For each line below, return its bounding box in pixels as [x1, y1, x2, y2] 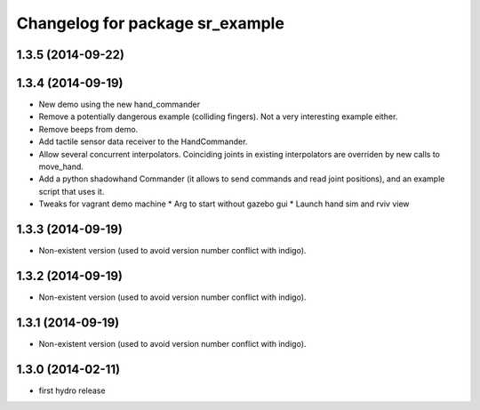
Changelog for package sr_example [16, 13, 284, 33]
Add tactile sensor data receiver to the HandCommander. [38, 136, 248, 147]
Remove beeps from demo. [38, 124, 139, 134]
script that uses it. [38, 186, 105, 197]
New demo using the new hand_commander [38, 99, 200, 110]
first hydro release [38, 385, 106, 396]
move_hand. [38, 161, 84, 173]
